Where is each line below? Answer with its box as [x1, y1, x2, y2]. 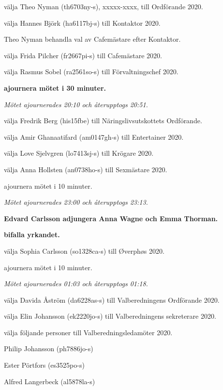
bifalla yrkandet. [4, 229, 60, 240]
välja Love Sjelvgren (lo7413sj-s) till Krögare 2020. [4, 148, 154, 158]
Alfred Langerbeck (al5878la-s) [4, 376, 95, 386]
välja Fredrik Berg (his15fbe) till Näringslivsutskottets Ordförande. [4, 115, 202, 126]
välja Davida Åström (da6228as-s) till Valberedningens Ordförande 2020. [4, 294, 220, 305]
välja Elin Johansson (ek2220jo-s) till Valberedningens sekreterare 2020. [4, 311, 216, 321]
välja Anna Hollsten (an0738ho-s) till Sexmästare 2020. [4, 164, 167, 174]
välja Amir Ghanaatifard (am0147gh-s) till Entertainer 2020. [4, 131, 184, 142]
